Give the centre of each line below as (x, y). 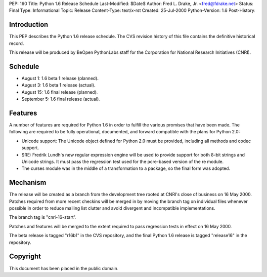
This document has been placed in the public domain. (64, 268)
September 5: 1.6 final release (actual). (61, 99)
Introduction (29, 25)
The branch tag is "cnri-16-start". (43, 217)
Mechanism (28, 183)
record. (17, 43)
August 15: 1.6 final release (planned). (60, 92)
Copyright (25, 257)
